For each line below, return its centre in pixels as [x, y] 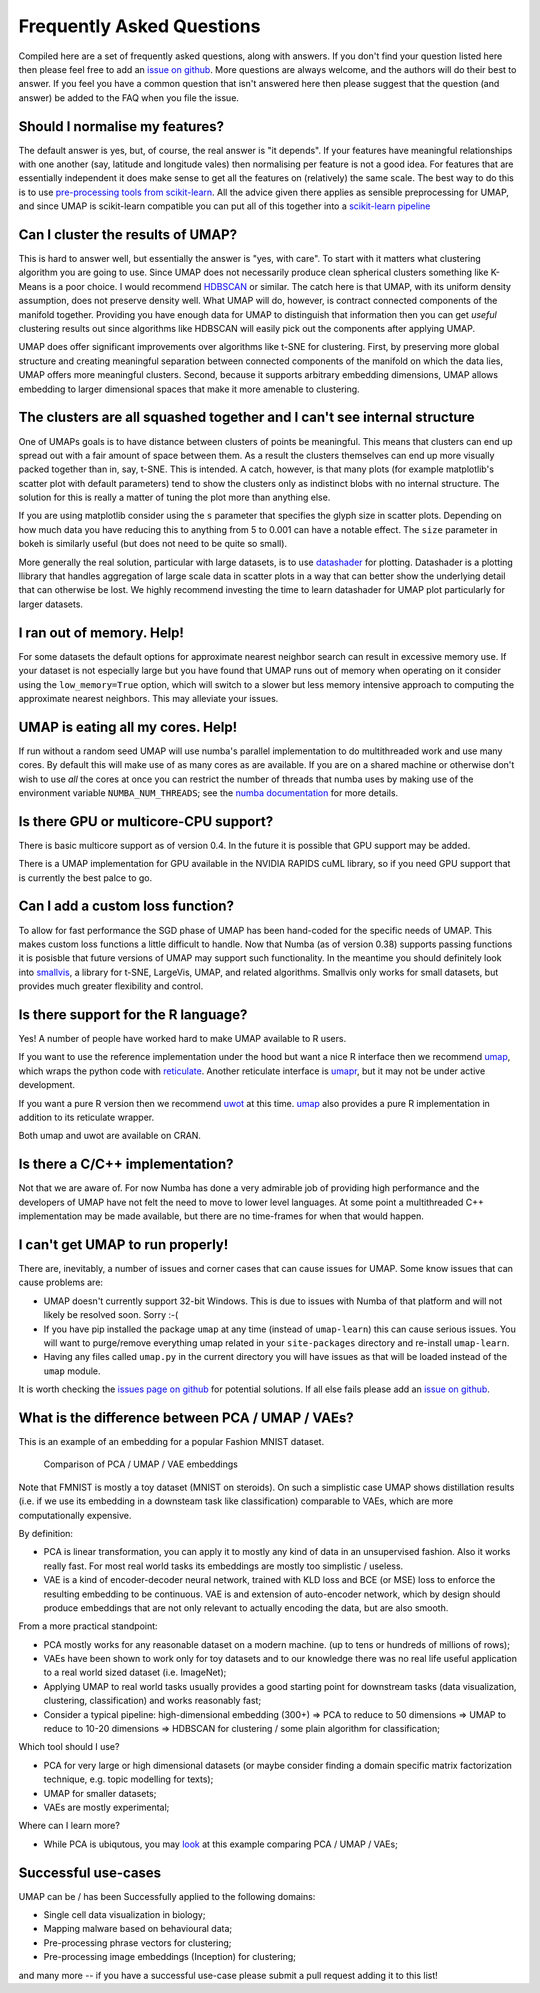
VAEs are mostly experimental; [106, 1807]
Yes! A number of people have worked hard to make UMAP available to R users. [182, 1039]
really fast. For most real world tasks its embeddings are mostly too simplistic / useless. [223, 1566]
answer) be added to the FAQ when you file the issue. [129, 97]
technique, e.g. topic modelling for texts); [128, 1779]
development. [46, 1085]
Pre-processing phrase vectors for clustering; [137, 1942]
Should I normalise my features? [121, 126]
